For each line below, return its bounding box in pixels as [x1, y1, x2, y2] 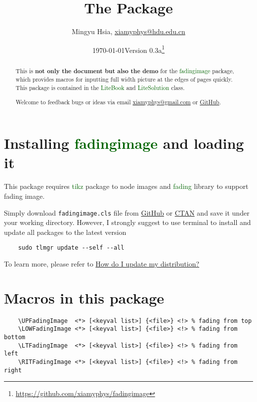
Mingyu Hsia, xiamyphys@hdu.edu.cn [72, 26, 185, 37]
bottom [4, 334, 25, 341]
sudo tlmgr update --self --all [18, 244, 125, 252]
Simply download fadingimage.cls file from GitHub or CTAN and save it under [4, 207, 250, 218]
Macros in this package [4, 287, 165, 308]
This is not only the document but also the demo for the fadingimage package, [15, 66, 234, 75]
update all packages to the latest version [4, 226, 127, 237]
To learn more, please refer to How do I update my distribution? [4, 259, 200, 269]
